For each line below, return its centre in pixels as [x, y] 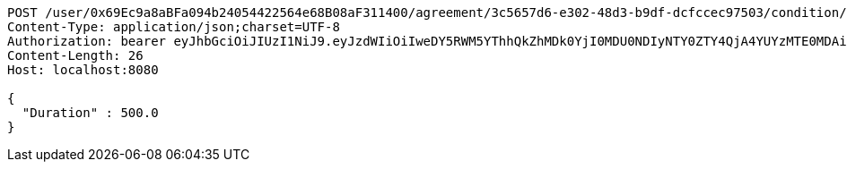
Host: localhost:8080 [83, 70]
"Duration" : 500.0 [90, 113]
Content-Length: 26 [75, 55]
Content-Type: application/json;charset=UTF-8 [174, 27]
